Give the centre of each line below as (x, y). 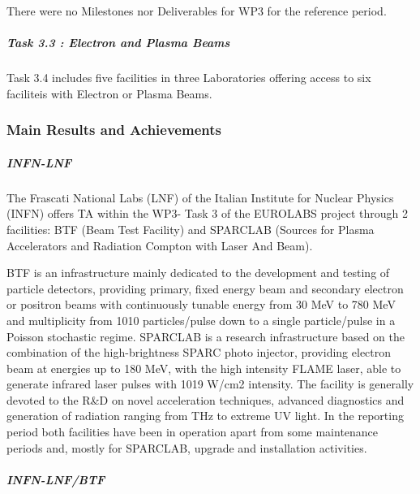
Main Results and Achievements (114, 130)
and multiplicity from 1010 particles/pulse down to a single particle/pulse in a (201, 320)
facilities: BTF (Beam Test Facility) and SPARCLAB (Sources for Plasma (191, 229)
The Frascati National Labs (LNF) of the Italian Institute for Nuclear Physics (200, 197)
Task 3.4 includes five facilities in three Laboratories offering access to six (189, 78)
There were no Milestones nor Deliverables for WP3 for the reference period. (197, 11)
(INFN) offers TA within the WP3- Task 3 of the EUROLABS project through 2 (207, 213)
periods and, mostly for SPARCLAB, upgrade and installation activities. (187, 447)
